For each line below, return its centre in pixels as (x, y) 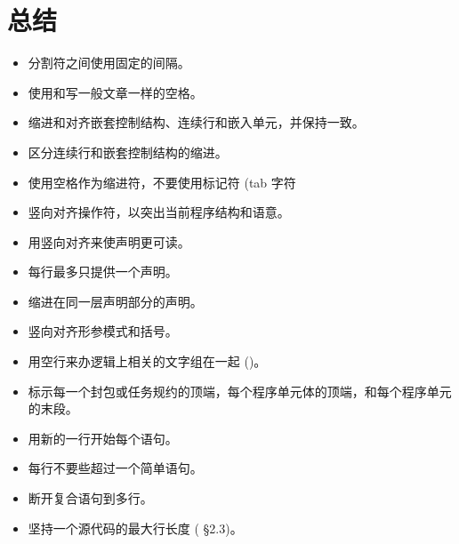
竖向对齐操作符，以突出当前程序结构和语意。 (159, 212)
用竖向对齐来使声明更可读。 (109, 241)
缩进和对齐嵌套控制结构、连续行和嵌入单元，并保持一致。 (196, 122)
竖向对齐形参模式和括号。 (103, 331)
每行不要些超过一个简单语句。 (115, 468)
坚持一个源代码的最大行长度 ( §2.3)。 (135, 528)
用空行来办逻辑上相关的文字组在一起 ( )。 (147, 361)
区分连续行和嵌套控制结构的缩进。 (128, 152)
